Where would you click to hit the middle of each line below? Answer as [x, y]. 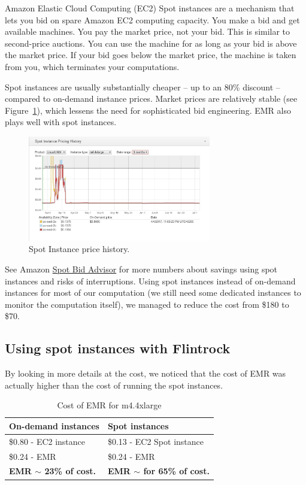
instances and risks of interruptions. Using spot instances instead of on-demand [150, 281]
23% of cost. [70, 471]
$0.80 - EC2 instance [47, 441]
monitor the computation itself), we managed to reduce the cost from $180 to [147, 304]
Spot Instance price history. [79, 249]
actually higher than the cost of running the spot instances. [114, 385]
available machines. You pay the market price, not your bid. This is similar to [148, 31]
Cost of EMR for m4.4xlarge [109, 405]
